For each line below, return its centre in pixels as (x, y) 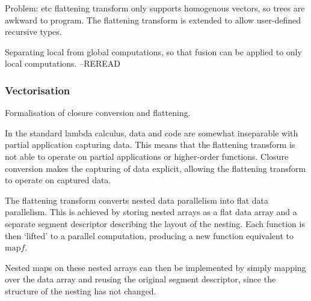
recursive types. (33, 32)
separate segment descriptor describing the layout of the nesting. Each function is (155, 223)
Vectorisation (38, 90)
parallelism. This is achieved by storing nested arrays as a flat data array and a (151, 212)
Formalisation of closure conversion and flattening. (98, 113)
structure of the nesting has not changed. (81, 290)
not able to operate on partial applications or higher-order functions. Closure (147, 156)
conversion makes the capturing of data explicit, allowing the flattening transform (155, 168)
